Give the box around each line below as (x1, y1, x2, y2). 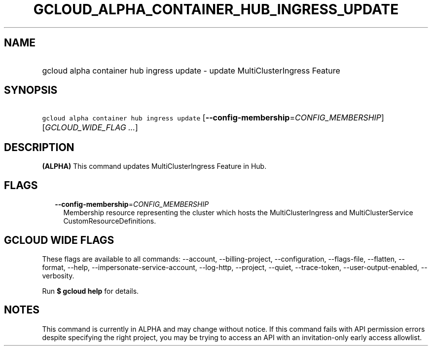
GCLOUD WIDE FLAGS (4, 233, 114, 246)
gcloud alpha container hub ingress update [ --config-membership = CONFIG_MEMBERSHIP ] (42, 113, 384, 123)
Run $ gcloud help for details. (42, 286, 139, 295)
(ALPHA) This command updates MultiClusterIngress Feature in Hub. (42, 162, 267, 171)
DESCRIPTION (4, 141, 74, 154)
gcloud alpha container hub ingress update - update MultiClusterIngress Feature (42, 65, 340, 76)
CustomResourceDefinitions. (63, 217, 156, 226)
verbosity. (42, 271, 74, 280)
